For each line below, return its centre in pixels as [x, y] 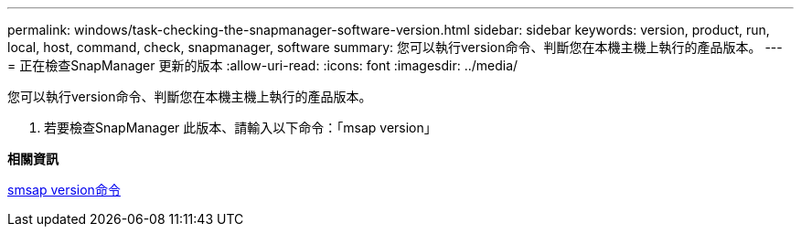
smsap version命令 [64, 190]
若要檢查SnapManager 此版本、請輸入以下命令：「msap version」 [240, 128]
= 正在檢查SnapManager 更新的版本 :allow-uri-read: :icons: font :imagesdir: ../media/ [263, 65]
